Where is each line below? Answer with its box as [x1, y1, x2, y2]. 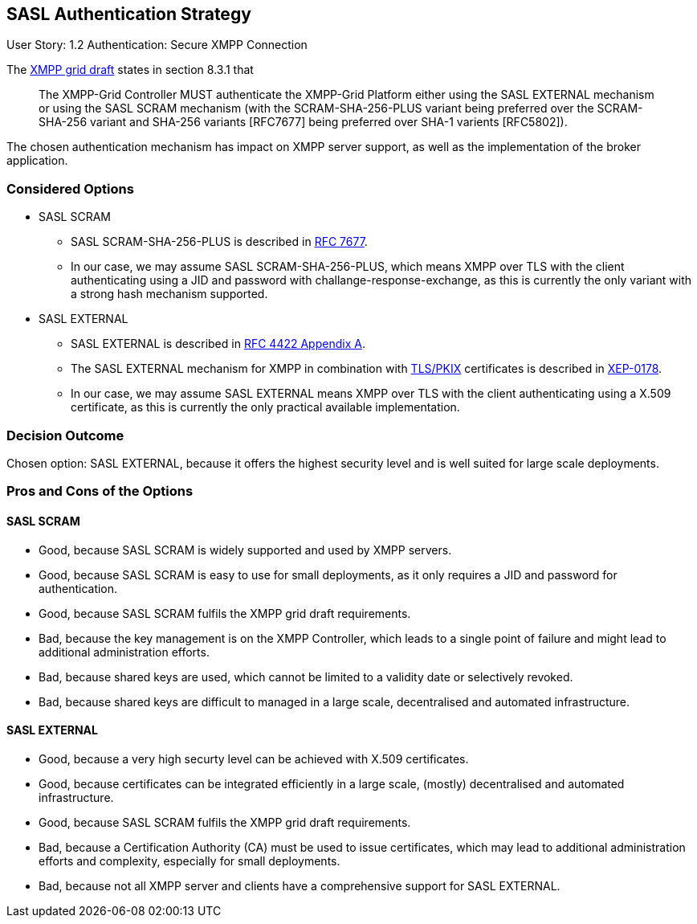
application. [6, 153, 68, 168]
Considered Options [6, 180, 134, 197]
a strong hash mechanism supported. [71, 287, 268, 301]
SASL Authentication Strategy [6, 4, 251, 24]
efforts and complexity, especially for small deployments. [39, 853, 340, 868]
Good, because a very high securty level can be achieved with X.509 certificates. [39, 751, 469, 766]
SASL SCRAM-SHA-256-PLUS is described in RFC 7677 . [71, 235, 368, 249]
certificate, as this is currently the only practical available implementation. [71, 400, 460, 415]
